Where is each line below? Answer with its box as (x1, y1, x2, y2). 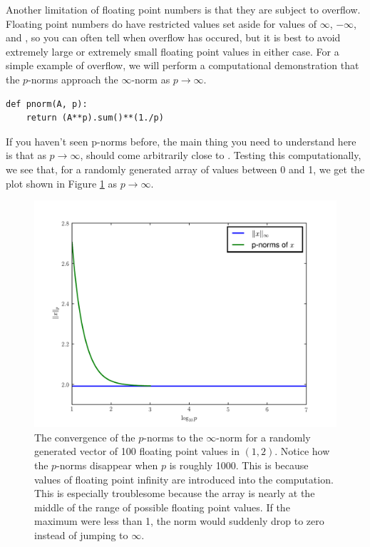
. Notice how (274, 444, 330, 459)
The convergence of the (34, 429, 135, 444)
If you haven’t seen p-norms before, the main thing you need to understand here (6, 133, 356, 148)
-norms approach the (28, 71, 118, 86)
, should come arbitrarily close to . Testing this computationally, (80, 148, 361, 163)
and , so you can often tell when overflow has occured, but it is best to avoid (6, 30, 341, 45)
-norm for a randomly (216, 429, 311, 444)
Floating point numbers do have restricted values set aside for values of (6, 16, 317, 31)
